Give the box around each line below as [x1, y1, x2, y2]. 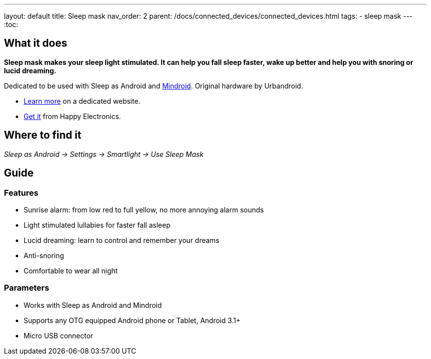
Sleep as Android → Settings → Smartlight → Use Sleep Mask [4, 150, 204, 158]
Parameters [4, 283, 49, 293]
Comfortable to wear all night [24, 266, 118, 275]
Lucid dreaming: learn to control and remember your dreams [24, 236, 219, 244]
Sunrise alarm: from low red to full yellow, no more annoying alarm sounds [24, 205, 264, 214]
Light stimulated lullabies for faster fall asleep [24, 220, 171, 229]
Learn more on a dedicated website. [24, 96, 141, 105]
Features [4, 187, 38, 198]
